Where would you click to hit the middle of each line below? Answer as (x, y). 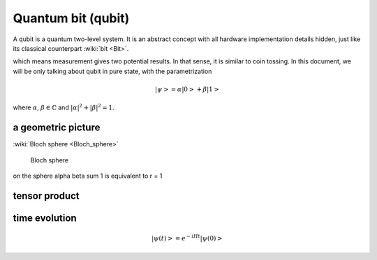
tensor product (46, 196)
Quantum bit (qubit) (71, 18)
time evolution (45, 218)
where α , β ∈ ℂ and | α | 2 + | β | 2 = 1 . (64, 107)
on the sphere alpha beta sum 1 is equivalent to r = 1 (88, 176)
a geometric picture (57, 128)
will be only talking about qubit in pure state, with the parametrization (112, 71)
